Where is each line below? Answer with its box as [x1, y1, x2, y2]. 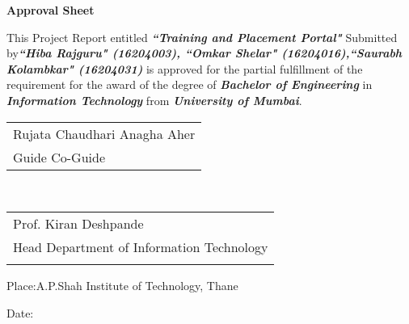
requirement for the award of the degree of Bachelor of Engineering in [6, 76, 373, 93]
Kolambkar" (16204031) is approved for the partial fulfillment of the [6, 60, 363, 77]
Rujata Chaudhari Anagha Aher [13, 124, 196, 143]
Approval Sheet [6, 2, 95, 18]
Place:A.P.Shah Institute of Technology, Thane [6, 277, 238, 294]
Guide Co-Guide [13, 147, 106, 166]
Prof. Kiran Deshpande [13, 214, 144, 234]
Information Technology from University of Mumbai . [6, 91, 302, 108]
